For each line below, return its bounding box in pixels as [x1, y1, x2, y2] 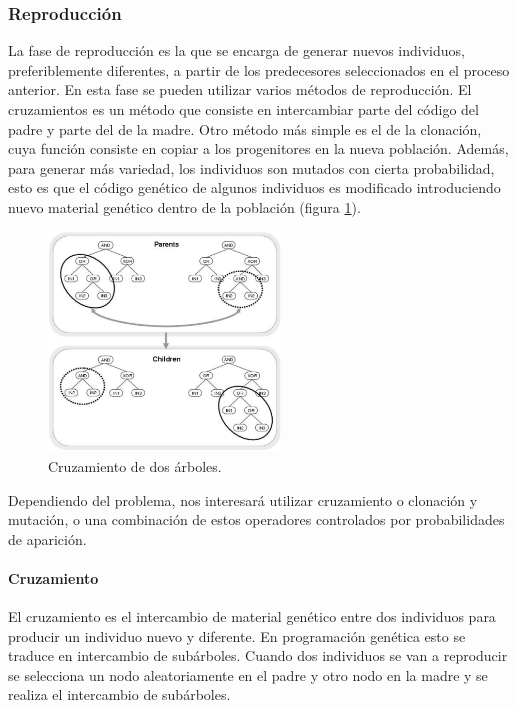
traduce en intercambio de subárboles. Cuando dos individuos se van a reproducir [8, 645, 508, 666]
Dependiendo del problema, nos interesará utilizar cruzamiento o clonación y [8, 489, 478, 510]
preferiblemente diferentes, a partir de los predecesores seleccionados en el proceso [8, 59, 510, 80]
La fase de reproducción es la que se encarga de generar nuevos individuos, [8, 40, 465, 61]
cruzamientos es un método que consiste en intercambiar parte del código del [8, 99, 479, 119]
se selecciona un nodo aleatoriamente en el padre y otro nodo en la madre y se [8, 664, 488, 685]
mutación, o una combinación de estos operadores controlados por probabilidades [8, 509, 505, 530]
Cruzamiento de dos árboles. [48, 455, 222, 476]
